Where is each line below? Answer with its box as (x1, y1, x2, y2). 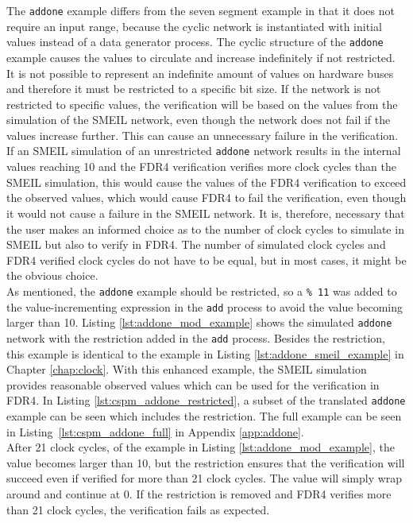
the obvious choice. (6, 267, 98, 284)
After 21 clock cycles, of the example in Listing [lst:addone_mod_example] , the (6, 439, 395, 455)
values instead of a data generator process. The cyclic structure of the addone (6, 33, 384, 50)
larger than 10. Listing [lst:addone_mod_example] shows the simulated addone (6, 314, 392, 331)
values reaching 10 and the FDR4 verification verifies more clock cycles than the (6, 158, 396, 175)
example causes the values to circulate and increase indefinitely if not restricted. (6, 48, 396, 65)
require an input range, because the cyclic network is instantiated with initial (6, 17, 382, 34)
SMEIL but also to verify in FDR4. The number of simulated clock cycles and (6, 236, 386, 253)
